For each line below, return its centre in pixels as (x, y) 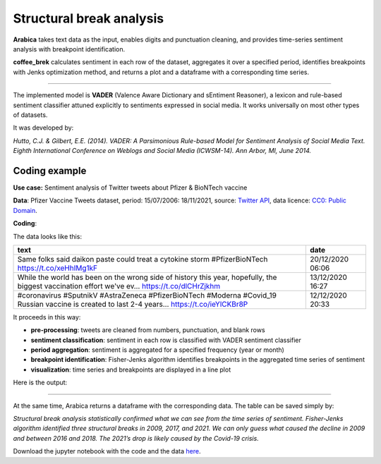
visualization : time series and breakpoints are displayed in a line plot (131, 370)
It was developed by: (43, 128)
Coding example (50, 170)
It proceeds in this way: (47, 317)
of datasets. (30, 115)
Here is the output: (40, 383)
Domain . (25, 210)
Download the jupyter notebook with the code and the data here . (107, 451)
